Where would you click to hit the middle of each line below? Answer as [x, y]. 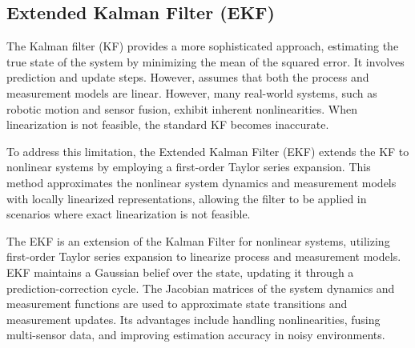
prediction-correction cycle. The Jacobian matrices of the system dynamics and [201, 288]
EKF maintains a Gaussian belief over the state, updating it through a [180, 272]
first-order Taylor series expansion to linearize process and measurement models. [204, 256]
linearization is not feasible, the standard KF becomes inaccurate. [168, 124]
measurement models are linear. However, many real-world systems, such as [192, 92]
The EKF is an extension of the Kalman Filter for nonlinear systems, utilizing [198, 240]
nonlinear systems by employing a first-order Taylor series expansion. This [189, 167]
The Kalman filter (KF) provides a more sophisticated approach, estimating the [203, 46]
